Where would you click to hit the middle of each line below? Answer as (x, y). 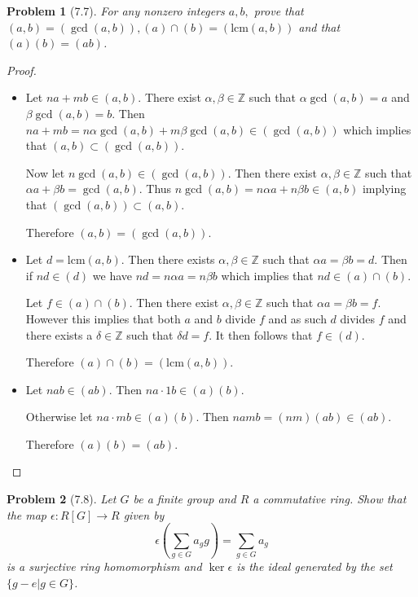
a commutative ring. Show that (330, 499)
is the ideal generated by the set (315, 566)
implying (384, 189)
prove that (279, 11)
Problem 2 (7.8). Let (62, 499)
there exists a (59, 334)
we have (112, 275)
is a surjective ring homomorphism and (104, 566)
